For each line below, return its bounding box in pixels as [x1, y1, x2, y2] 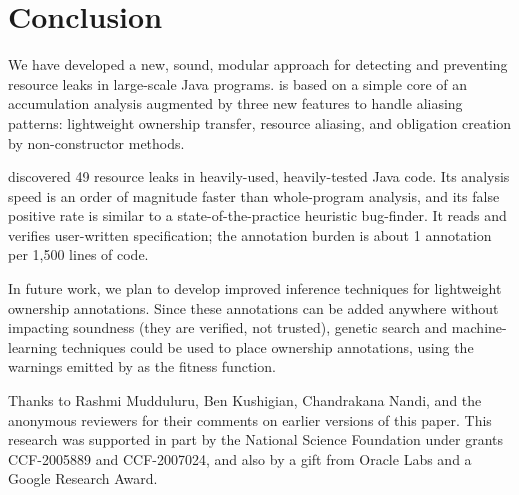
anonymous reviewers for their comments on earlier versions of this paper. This [8, 409, 492, 430]
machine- [451, 317, 507, 338]
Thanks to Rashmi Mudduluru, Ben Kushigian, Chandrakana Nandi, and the [8, 390, 482, 411]
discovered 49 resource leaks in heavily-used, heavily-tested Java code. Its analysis [8, 166, 510, 187]
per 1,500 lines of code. [8, 244, 149, 265]
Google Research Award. [8, 468, 158, 489]
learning [8, 336, 58, 357]
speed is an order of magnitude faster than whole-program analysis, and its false [8, 185, 500, 206]
